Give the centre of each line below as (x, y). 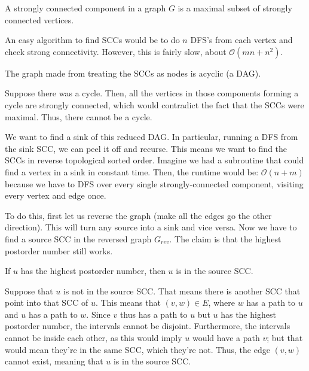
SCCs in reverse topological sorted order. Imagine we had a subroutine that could (154, 160)
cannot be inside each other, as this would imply (94, 338)
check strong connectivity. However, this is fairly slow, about (116, 51)
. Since (98, 314)
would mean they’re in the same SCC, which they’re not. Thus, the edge (137, 349)
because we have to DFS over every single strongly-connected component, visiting (154, 183)
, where (221, 302)
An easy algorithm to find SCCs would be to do (92, 40)
